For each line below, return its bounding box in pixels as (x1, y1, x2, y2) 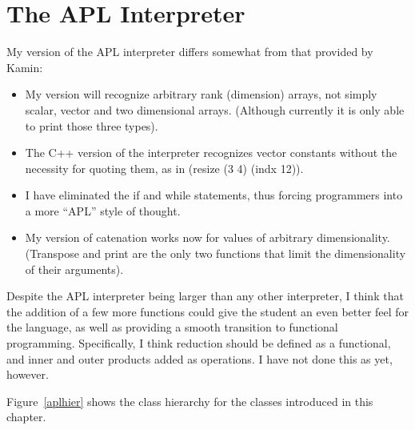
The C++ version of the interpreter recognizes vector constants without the (25, 144, 397, 161)
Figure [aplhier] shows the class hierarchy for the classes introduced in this (6, 392, 373, 409)
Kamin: (6, 58, 43, 75)
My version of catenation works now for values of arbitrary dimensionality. (25, 229, 390, 246)
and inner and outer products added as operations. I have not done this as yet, (6, 350, 393, 367)
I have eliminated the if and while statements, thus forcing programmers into (25, 187, 403, 203)
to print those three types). (25, 117, 158, 134)
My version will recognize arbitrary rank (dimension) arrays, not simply (25, 86, 377, 102)
